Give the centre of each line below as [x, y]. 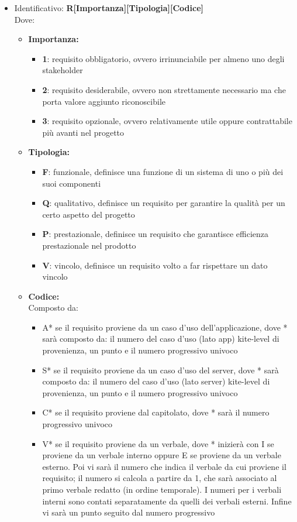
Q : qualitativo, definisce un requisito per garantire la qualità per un [164, 203]
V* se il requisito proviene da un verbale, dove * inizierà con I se [158, 443]
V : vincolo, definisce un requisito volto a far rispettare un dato [155, 265]
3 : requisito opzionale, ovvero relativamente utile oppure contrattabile [167, 121]
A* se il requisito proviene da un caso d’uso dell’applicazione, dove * [165, 327]
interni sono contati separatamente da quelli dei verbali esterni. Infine [167, 501]
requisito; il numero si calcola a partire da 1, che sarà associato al [160, 478]
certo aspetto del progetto [89, 214]
